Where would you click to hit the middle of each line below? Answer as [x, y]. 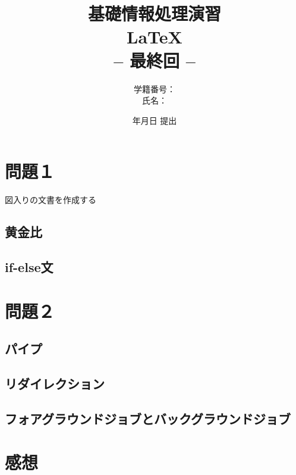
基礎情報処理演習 [154, 13]
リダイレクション [55, 383]
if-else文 [29, 266]
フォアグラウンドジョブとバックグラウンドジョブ [148, 418]
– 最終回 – [155, 60]
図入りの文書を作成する [51, 200]
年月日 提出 [155, 120]
